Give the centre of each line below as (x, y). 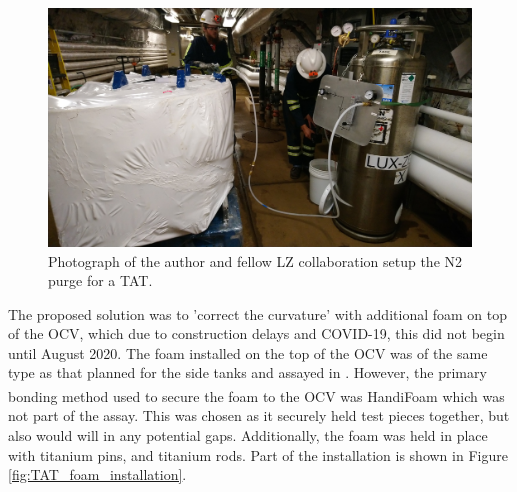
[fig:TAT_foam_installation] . (97, 474)
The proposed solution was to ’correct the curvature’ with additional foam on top (257, 313)
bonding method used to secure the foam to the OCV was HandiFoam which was (256, 395)
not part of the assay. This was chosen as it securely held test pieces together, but (259, 415)
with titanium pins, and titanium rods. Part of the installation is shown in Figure (258, 454)
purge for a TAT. (100, 280)
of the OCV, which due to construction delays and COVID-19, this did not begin (256, 333)
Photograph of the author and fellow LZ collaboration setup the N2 (255, 260)
